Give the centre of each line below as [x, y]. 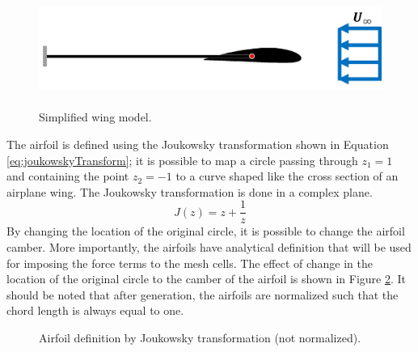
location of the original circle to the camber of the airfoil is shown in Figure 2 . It [207, 279]
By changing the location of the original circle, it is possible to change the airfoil [206, 231]
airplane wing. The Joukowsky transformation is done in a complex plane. [190, 191]
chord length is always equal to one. [95, 310]
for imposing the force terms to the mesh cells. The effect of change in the [190, 263]
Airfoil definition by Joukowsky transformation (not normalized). [200, 337]
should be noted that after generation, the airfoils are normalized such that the [203, 294]
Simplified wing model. [95, 117]
